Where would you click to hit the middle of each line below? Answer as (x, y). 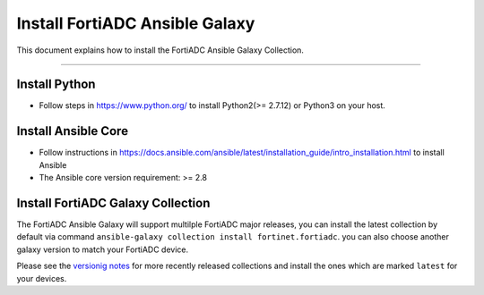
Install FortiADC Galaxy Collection (113, 202)
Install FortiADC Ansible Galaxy (136, 23)
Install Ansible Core (73, 131)
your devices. (42, 278)
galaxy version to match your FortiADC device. (102, 249)
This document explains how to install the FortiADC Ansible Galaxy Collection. (160, 50)
